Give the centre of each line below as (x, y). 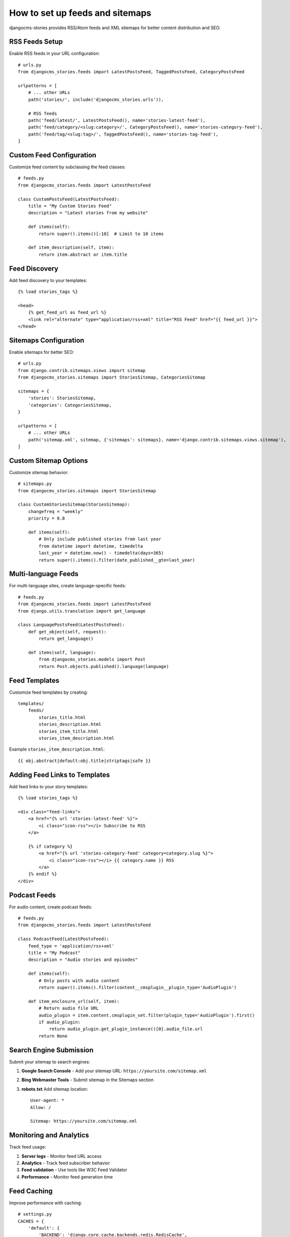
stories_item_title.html (69, 731)
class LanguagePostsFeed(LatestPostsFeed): (71, 625)
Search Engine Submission (51, 1050)
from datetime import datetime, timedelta (91, 546)
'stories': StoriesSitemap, (62, 398)
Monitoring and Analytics (49, 1135)
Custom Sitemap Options (49, 460)
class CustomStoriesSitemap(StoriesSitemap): (74, 504)
